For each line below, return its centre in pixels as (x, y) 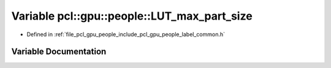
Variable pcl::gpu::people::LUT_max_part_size (132, 16)
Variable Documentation (59, 52)
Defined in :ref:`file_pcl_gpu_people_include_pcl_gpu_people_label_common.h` (126, 34)
